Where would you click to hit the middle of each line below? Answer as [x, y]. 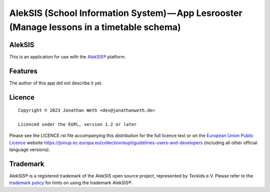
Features [23, 71]
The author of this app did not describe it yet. [56, 83]
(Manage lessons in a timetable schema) [95, 27]
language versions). [29, 149]
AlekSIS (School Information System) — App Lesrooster [126, 13]
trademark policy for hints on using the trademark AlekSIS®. [71, 183]
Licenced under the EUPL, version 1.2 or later [77, 124]
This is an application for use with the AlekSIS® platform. [67, 56]
